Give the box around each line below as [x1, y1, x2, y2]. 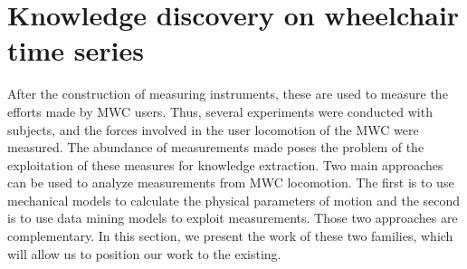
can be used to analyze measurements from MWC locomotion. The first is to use [7, 173, 454, 192]
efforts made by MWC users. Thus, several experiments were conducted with [7, 101, 433, 120]
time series [7, 32, 144, 69]
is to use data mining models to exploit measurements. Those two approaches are [7, 208, 458, 227]
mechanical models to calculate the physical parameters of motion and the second [7, 190, 461, 209]
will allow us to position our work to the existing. [7, 244, 281, 263]
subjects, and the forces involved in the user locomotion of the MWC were [7, 120, 419, 139]
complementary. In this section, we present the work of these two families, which [7, 226, 453, 245]
